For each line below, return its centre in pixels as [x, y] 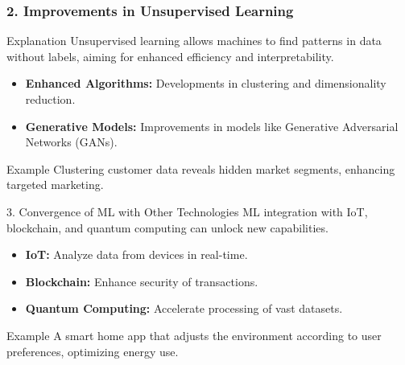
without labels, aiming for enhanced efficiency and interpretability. [170, 56]
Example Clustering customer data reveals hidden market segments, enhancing [201, 168]
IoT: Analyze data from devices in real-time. [136, 254]
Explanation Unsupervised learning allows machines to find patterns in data [194, 41]
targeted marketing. [55, 185]
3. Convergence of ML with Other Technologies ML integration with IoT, [187, 211]
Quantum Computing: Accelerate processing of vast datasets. [184, 308]
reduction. [50, 99]
